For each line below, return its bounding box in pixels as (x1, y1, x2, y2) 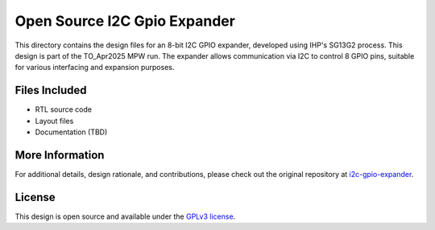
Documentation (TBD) (35, 127, 108, 137)
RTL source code (35, 105, 93, 114)
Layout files (35, 116, 74, 125)
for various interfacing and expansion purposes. (14, 63, 175, 72)
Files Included (14, 84, 88, 97)
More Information (14, 148, 105, 162)
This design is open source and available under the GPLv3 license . (14, 212, 236, 221)
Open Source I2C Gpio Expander (14, 12, 235, 30)
